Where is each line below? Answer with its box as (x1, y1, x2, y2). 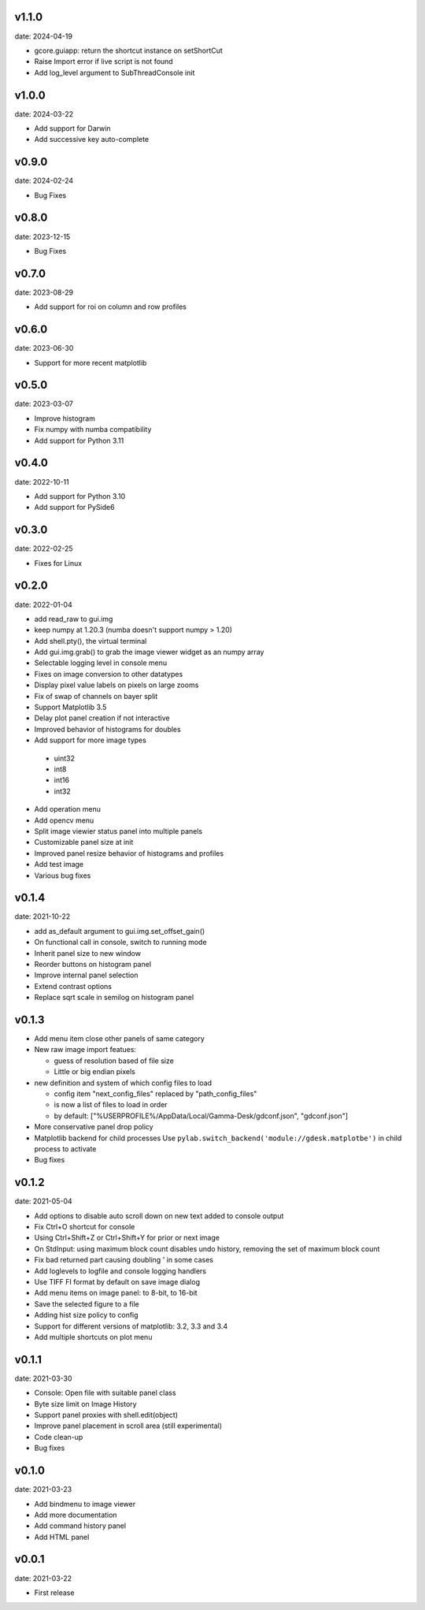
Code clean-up (34, 1432, 83, 1441)
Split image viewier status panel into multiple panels (34, 826, 203, 835)
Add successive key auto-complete (34, 135, 150, 144)
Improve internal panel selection (34, 970, 139, 980)
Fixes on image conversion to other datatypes (34, 669, 183, 679)
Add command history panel (34, 1521, 126, 1530)
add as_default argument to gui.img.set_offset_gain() (34, 926, 205, 935)
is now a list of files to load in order (54, 1100, 168, 1110)
